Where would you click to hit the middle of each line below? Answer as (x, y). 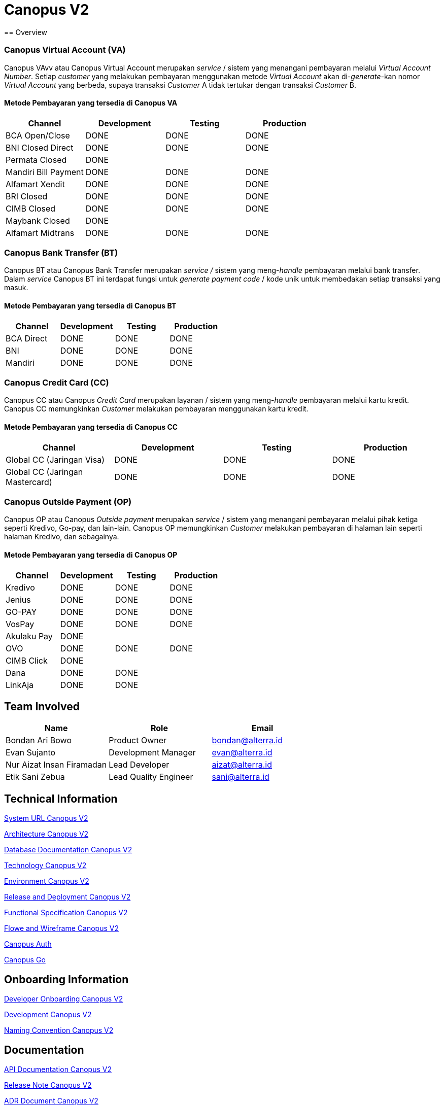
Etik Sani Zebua (35, 777)
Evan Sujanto (31, 753)
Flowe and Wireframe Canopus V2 (61, 928)
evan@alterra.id (242, 753)
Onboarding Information (66, 979)
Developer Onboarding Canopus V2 (64, 999)
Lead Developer (139, 765)
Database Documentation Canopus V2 (68, 850)
